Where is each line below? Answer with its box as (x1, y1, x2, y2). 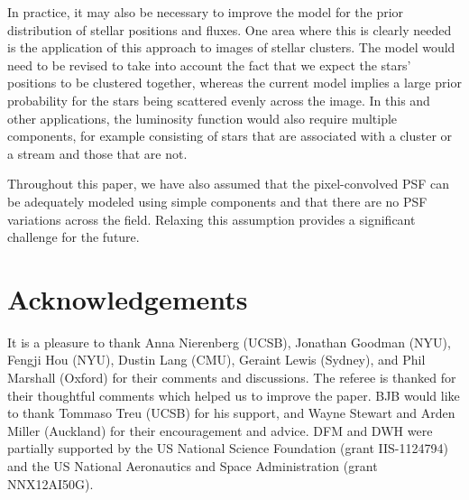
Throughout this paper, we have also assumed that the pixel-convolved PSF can (7, 174, 449, 193)
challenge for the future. (7, 227, 140, 246)
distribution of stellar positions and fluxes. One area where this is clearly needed (7, 20, 452, 39)
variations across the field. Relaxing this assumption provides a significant (7, 209, 416, 228)
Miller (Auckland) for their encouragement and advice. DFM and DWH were (7, 421, 433, 440)
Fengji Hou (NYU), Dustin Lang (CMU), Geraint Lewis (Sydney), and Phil (7, 350, 426, 369)
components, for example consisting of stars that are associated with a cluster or (7, 126, 453, 145)
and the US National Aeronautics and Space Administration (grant (7, 457, 378, 475)
